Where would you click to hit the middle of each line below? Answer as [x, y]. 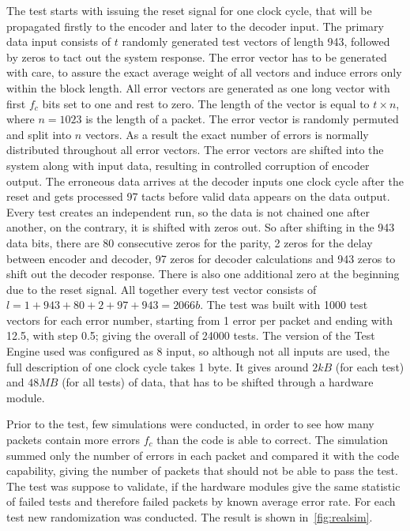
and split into [39, 134]
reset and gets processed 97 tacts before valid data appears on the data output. [198, 196]
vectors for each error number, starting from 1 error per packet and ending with [200, 320]
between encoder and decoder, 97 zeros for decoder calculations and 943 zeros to [201, 258]
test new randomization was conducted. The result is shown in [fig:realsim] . [190, 517]
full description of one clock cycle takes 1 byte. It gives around [158, 366]
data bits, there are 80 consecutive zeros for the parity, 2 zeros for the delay [190, 242]
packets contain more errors [73, 440]
